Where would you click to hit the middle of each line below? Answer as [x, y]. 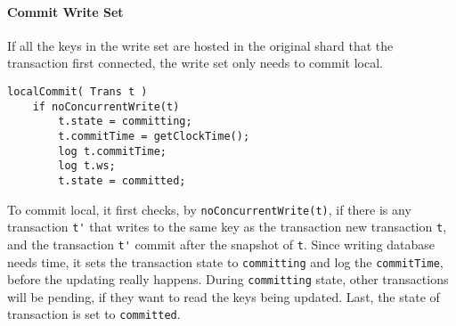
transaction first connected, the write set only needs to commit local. [195, 63]
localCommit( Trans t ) [77, 91]
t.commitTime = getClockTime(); [154, 136]
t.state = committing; [125, 122]
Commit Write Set [65, 11]
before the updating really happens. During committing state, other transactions [228, 279]
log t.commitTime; [112, 151]
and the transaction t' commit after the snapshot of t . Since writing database [221, 244]
